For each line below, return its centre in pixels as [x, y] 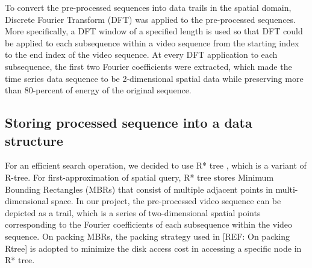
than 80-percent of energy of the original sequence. [98, 90]
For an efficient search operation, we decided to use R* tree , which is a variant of [156, 165]
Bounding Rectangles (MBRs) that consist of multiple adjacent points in [139, 189]
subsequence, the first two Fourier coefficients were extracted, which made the [148, 66]
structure [34, 140]
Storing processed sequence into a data [129, 123]
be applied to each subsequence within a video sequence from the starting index [152, 42]
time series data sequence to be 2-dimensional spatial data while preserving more [154, 78]
